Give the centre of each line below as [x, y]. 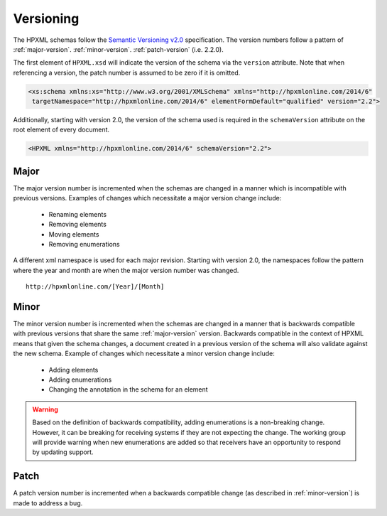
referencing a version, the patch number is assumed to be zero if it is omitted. [127, 72]
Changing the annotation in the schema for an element [129, 389]
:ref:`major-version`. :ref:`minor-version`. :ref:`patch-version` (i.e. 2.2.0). [118, 49]
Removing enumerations [84, 244]
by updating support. [63, 452]
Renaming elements [77, 214]
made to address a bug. [48, 503]
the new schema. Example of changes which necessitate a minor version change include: [144, 354]
